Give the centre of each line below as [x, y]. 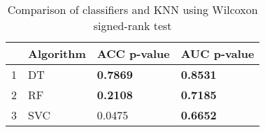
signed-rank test [132, 25]
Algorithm [57, 53]
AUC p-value [217, 53]
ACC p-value [133, 53]
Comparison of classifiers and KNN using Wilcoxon [132, 9]
